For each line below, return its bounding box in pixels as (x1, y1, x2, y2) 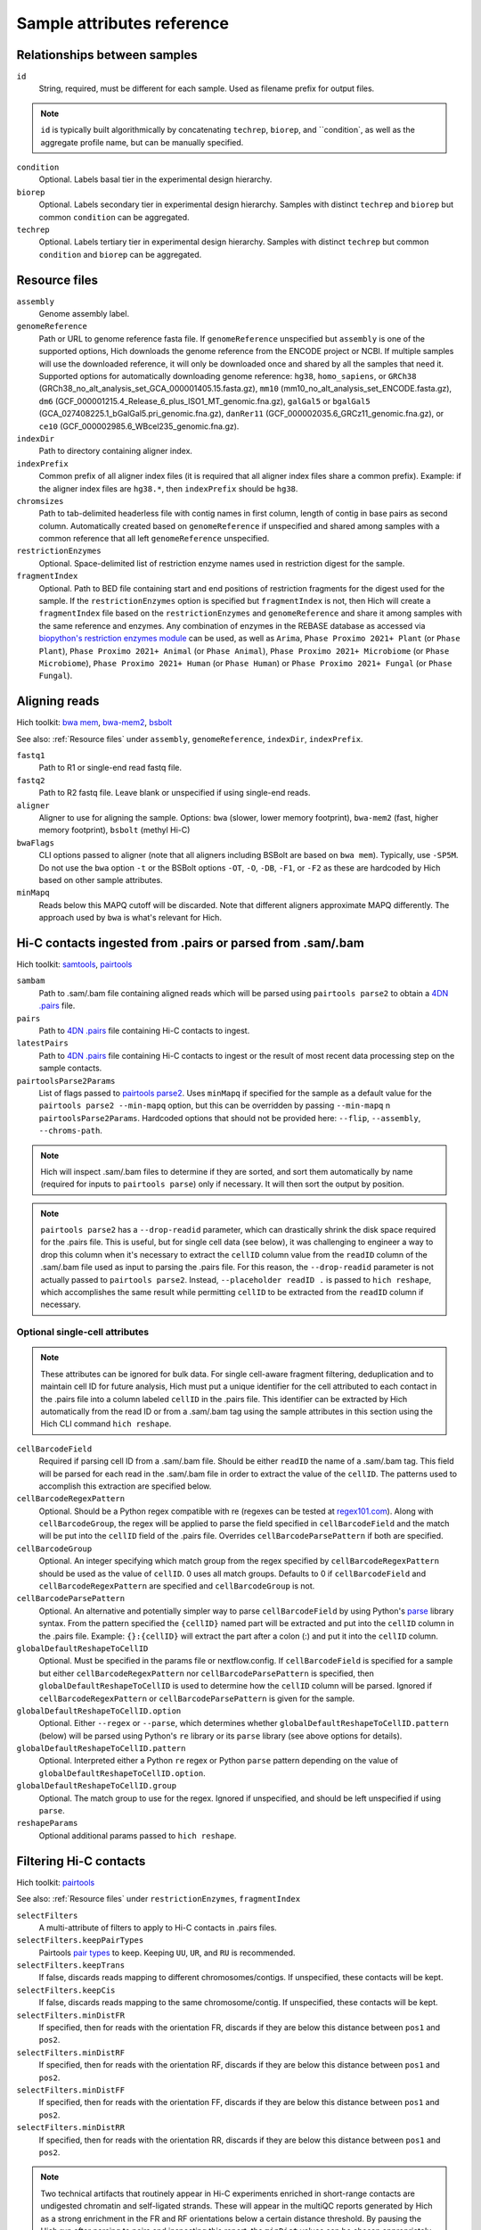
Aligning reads (16, 694, 100, 709)
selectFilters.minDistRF (16, 2047, 125, 2058)
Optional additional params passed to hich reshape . (38, 1829, 237, 1841)
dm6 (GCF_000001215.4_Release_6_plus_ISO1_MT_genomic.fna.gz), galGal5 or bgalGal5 (38, 395, 371, 406)
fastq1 (16, 750, 45, 761)
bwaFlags (16, 838, 55, 847)
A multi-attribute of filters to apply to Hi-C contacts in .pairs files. (38, 1922, 278, 1933)
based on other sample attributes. (38, 874, 164, 885)
